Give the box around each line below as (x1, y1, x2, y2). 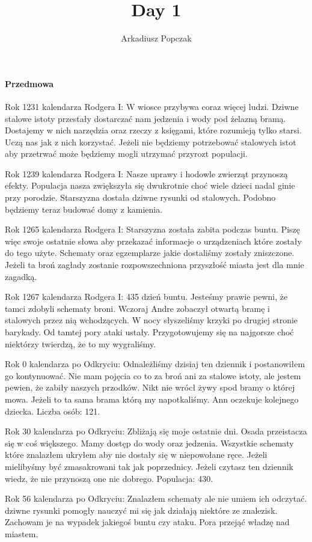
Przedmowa (5, 77, 54, 90)
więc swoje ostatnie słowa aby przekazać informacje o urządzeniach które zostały (5, 234, 302, 247)
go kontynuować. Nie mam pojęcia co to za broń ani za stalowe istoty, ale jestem (5, 369, 301, 382)
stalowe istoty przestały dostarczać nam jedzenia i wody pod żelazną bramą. (5, 112, 286, 124)
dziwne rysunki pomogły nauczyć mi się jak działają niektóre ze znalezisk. (5, 504, 278, 516)
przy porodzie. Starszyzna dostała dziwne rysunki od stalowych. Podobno (5, 191, 276, 204)
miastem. (5, 527, 38, 540)
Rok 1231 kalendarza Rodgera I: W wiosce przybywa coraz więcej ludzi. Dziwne (5, 100, 299, 112)
